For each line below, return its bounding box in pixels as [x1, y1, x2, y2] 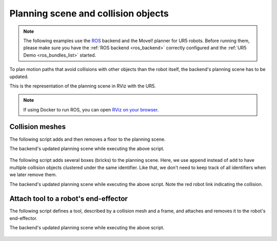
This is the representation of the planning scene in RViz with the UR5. [9, 83, 156, 89]
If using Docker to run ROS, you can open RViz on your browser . [23, 106, 159, 113]
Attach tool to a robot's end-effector [9, 194, 128, 203]
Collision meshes [9, 122, 66, 131]
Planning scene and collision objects [9, 8, 169, 19]
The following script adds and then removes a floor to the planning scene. [9, 136, 166, 142]
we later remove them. [9, 172, 57, 178]
